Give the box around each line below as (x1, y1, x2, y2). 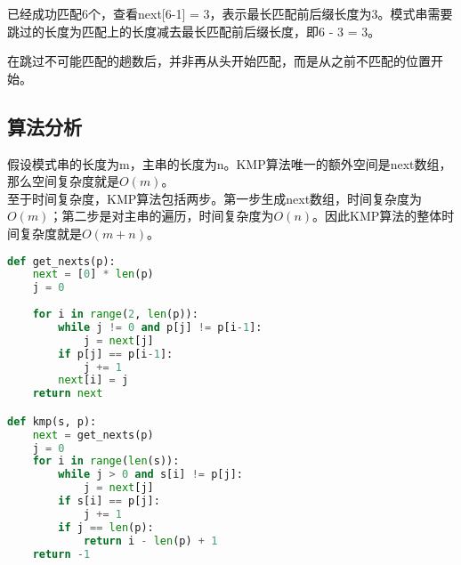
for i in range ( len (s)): (32, 455, 180, 468)
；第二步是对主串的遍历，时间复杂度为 (49, 206, 274, 225)
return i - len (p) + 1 (83, 534, 218, 547)
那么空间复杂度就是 (7, 172, 119, 190)
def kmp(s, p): (7, 415, 97, 428)
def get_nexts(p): (7, 254, 116, 268)
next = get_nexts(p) (32, 428, 154, 441)
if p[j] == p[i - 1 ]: (58, 347, 174, 360)
